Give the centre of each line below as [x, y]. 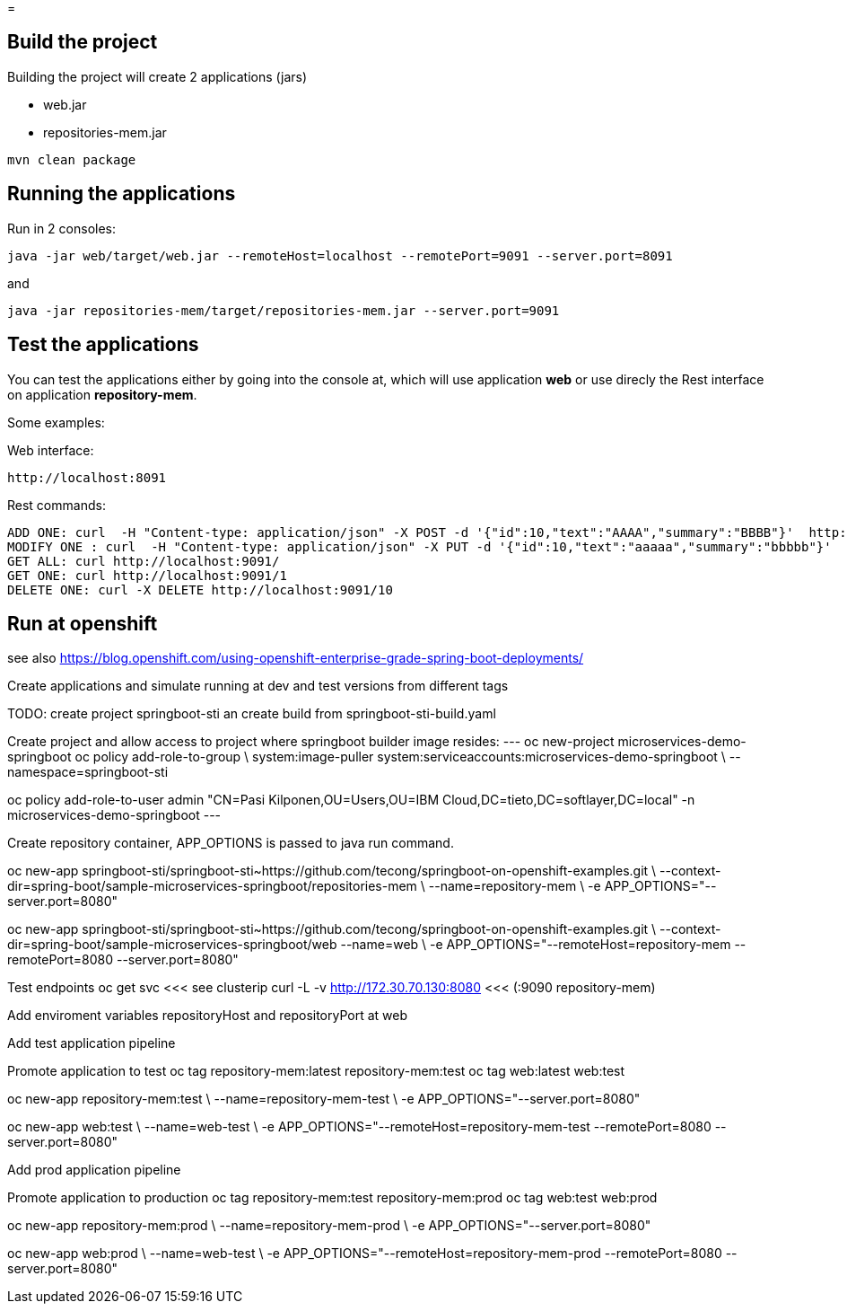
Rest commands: [57, 505]
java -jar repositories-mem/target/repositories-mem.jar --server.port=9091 [284, 310]
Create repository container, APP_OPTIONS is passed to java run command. [231, 843]
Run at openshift [83, 623]
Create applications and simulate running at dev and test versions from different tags [258, 686]
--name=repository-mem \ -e [515, 886]
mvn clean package [72, 159]
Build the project [83, 42]
